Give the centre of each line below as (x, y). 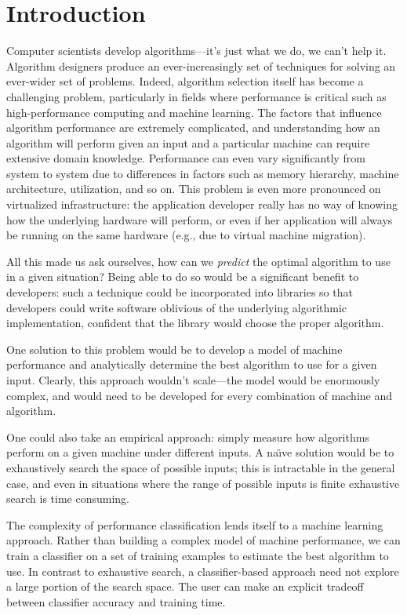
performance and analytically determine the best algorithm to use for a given (192, 364)
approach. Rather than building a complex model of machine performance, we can (203, 540)
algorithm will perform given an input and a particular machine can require (188, 142)
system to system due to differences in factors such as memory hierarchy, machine (203, 173)
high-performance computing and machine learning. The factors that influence (194, 112)
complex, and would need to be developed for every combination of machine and (200, 395)
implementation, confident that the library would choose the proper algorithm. (195, 323)
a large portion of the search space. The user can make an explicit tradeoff (185, 586)
